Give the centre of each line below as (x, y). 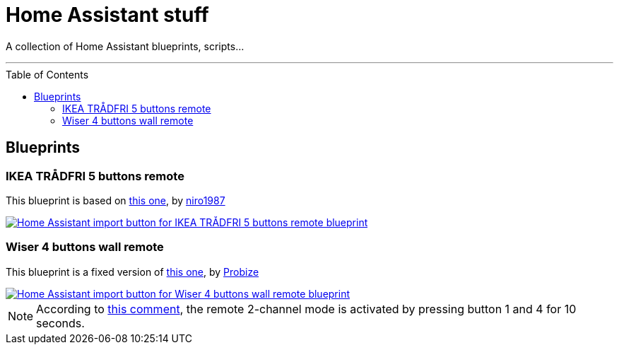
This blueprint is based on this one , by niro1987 (116, 200)
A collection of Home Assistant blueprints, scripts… (125, 46)
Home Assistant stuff (107, 15)
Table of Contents (47, 74)
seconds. (60, 323)
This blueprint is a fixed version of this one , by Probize (132, 272)
